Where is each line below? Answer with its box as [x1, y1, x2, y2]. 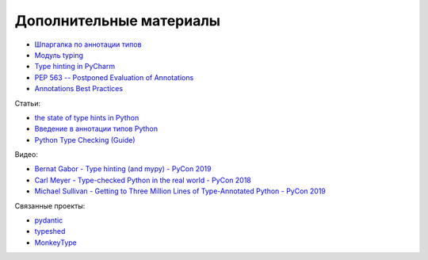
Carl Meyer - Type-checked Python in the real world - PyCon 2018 [34, 175, 251, 185]
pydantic [34, 216, 63, 225]
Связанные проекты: [14, 201, 86, 210]
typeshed [34, 227, 66, 236]
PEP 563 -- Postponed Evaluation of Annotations [34, 72, 194, 82]
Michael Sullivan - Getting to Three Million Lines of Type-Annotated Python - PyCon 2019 [34, 186, 327, 196]
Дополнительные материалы [14, 12, 221, 29]
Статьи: [14, 98, 41, 108]
